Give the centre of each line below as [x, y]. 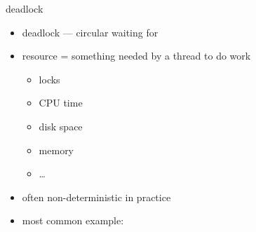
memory [56, 150]
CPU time [61, 103]
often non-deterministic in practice [96, 197]
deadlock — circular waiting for [90, 32]
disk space [61, 126]
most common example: [73, 220]
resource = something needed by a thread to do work [136, 56]
